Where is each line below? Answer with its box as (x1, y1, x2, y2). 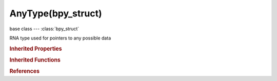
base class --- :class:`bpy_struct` (9, 26, 80, 32)
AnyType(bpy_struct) (9, 8, 102, 19)
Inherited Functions (9, 56, 61, 64)
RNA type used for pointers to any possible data (9, 35, 111, 41)
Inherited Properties (9, 45, 63, 52)
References (9, 68, 40, 75)
